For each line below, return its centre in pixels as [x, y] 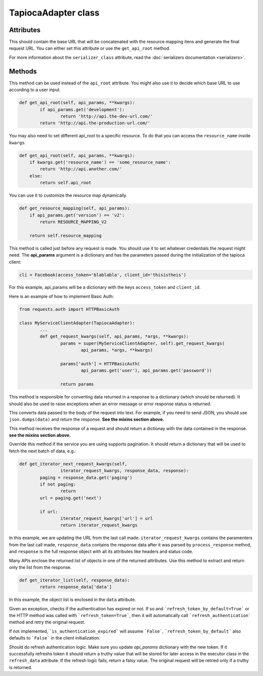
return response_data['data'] [76, 587]
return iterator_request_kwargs [99, 525]
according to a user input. [35, 90]
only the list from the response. [40, 567]
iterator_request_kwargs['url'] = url [106, 518]
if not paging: [58, 484]
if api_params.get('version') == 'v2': [77, 215]
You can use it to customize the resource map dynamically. [68, 195]
